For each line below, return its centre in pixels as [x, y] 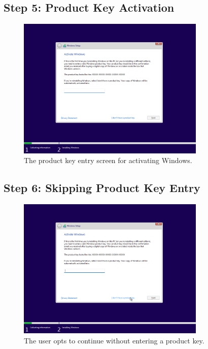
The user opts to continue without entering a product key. [114, 340]
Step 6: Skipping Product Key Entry [102, 188]
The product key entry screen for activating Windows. [108, 160]
